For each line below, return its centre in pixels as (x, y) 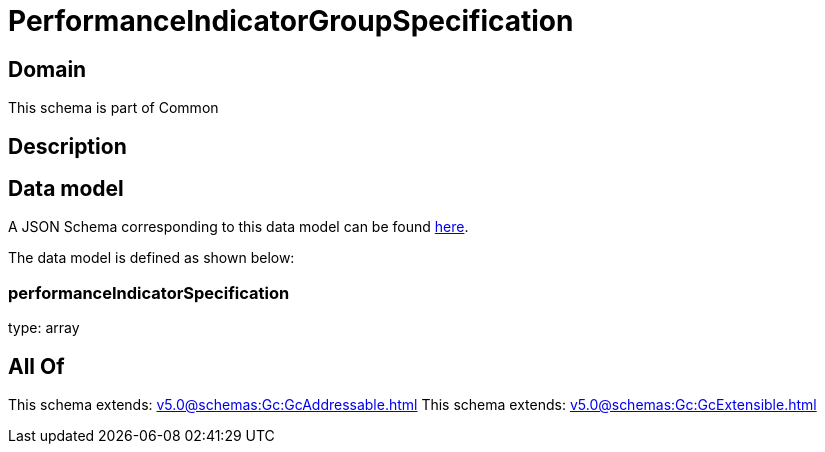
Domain (47, 69)
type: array (44, 328)
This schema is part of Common (113, 108)
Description (67, 146)
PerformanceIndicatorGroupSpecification (291, 21)
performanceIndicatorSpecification (149, 292)
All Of (36, 366)
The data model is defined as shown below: (151, 258)
